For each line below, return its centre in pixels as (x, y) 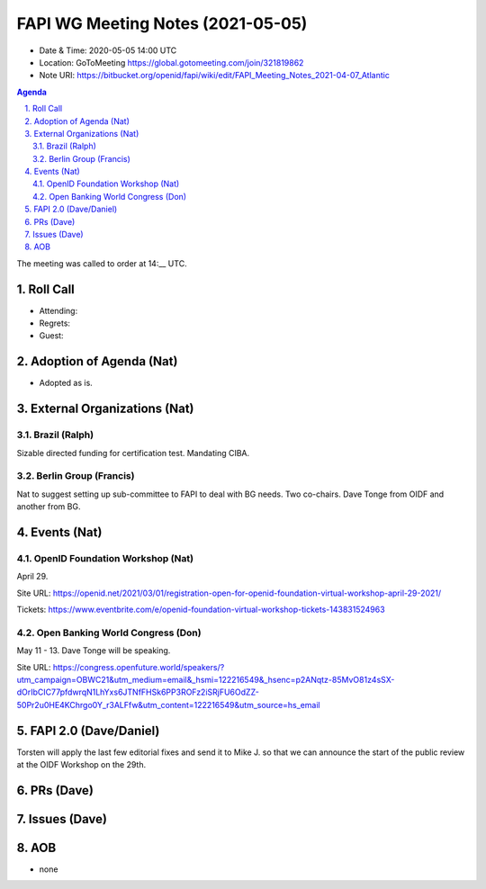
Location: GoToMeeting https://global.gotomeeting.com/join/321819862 (171, 62)
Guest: (51, 336)
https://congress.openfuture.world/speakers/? (139, 667)
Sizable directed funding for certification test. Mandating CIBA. (133, 453)
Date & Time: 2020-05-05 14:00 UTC (108, 50)
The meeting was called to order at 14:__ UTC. (102, 263)
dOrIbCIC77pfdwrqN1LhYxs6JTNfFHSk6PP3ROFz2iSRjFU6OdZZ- (138, 692)
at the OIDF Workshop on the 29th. (81, 765)
